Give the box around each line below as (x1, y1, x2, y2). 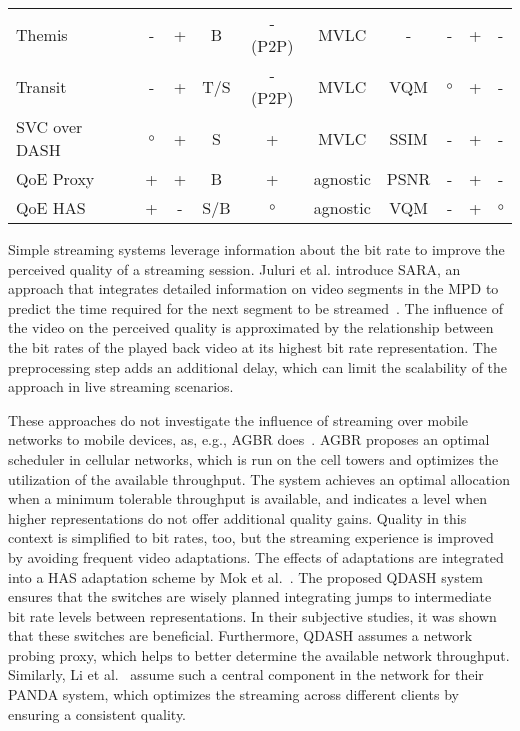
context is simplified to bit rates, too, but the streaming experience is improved (8, 527, 494, 548)
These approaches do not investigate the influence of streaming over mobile (8, 409, 469, 430)
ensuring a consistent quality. (8, 703, 187, 724)
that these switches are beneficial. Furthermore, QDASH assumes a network (8, 625, 473, 646)
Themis (16, 22, 68, 46)
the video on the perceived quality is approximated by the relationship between (8, 317, 494, 338)
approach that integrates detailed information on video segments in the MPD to (8, 278, 499, 299)
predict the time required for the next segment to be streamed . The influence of (8, 297, 503, 318)
